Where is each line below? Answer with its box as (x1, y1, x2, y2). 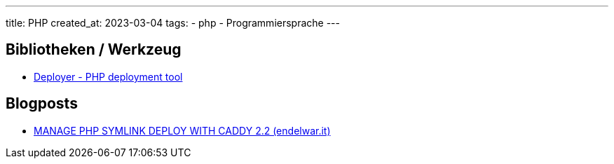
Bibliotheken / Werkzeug (6, 41, 182, 59)
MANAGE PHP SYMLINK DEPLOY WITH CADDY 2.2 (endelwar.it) (34, 124, 331, 137)
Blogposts (6, 95, 78, 113)
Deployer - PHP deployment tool (34, 70, 183, 83)
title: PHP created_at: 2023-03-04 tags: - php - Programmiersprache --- (6, 17, 340, 29)
